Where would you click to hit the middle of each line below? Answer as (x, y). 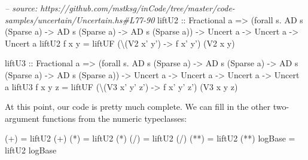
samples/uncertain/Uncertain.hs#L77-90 (80, 19)
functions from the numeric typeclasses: (115, 118)
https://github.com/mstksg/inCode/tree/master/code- (138, 8)
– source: (21, 8)
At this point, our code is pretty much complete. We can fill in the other (138, 107)
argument (22, 118)
